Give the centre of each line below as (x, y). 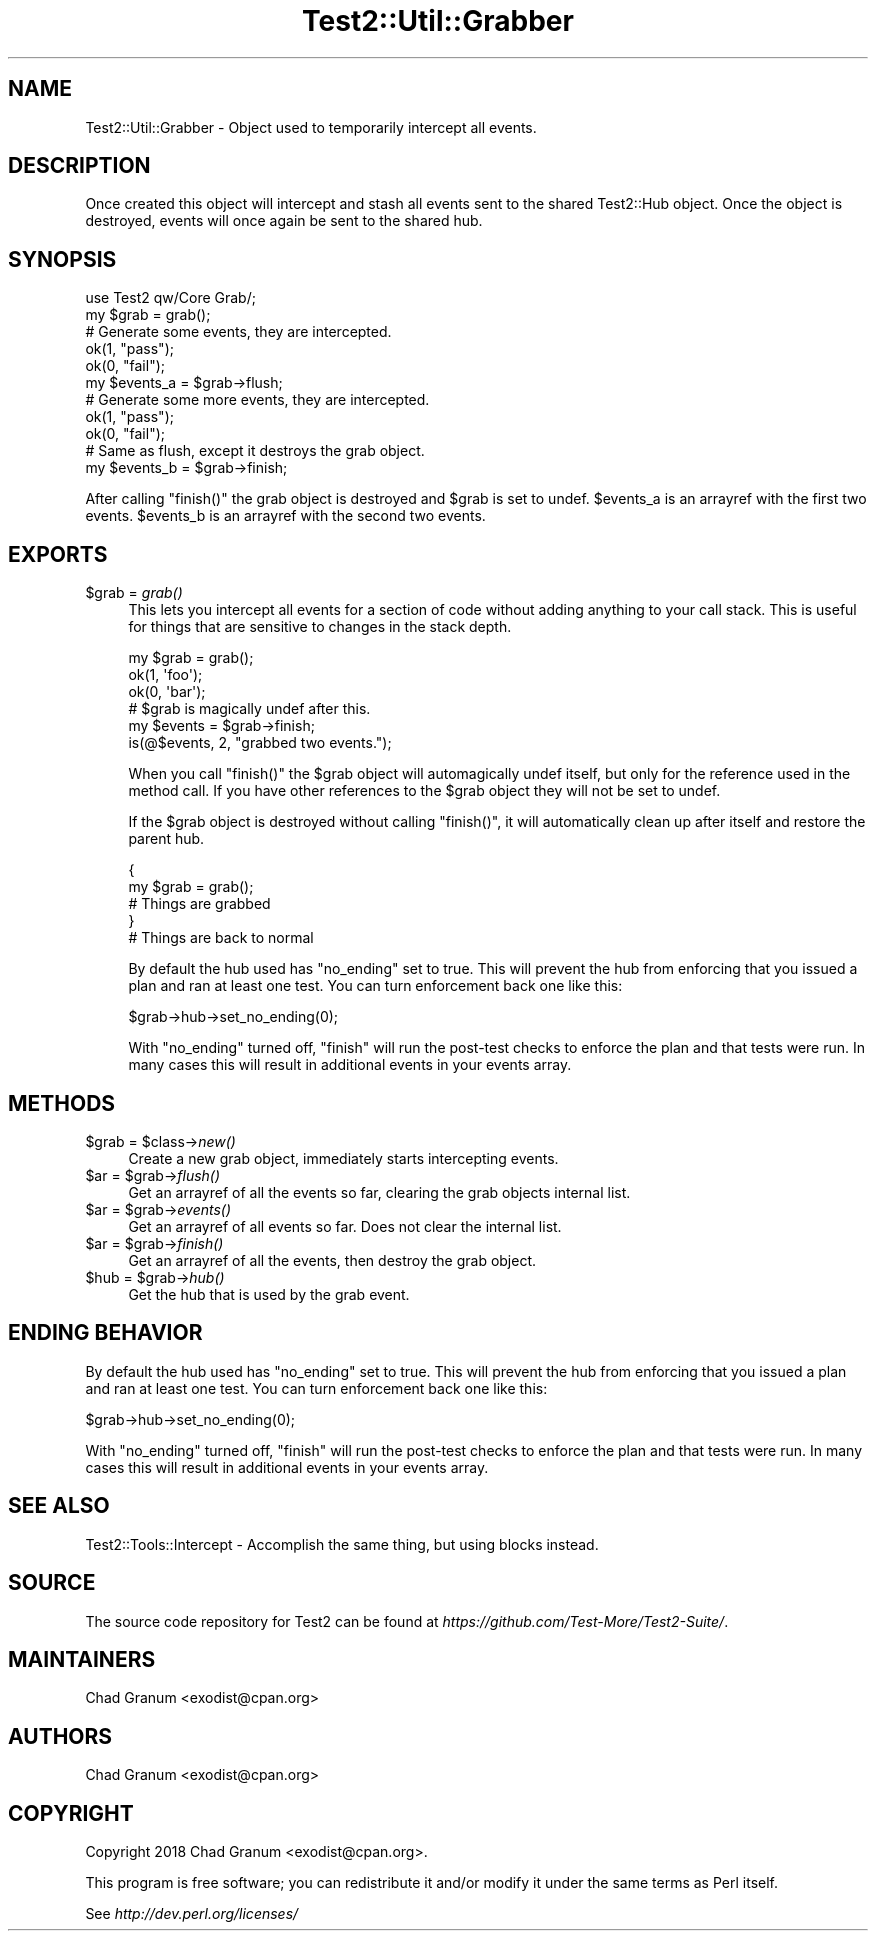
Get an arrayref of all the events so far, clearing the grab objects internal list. (379, 1192)
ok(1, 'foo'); (165, 675)
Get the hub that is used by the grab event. (269, 1294)
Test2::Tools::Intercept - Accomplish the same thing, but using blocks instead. (342, 1544)
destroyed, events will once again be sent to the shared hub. (284, 221)
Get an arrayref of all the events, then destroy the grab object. (332, 1260)
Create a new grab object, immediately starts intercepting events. (343, 1158)
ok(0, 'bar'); (167, 692)
